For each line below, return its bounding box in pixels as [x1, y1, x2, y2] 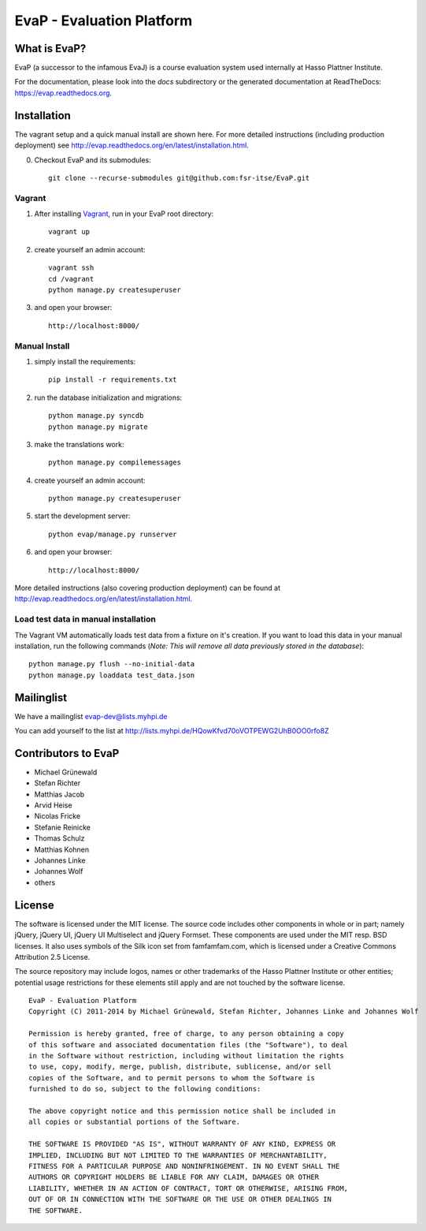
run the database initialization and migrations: [34, 393, 183, 402]
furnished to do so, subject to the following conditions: [28, 1084, 261, 1094]
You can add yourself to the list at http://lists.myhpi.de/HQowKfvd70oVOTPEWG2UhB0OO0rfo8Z [14, 726, 330, 736]
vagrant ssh [48, 263, 94, 272]
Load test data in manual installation [14, 614, 157, 625]
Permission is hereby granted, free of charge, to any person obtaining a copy [28, 1029, 344, 1039]
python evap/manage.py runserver [48, 529, 177, 539]
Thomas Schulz [34, 834, 85, 843]
